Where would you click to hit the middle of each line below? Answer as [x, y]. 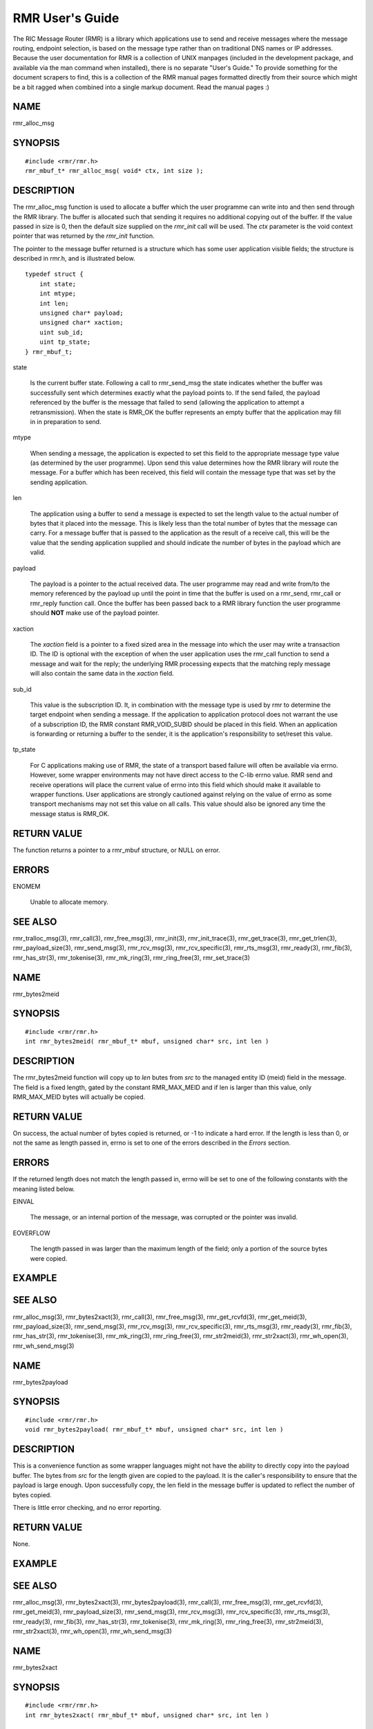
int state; [58, 284]
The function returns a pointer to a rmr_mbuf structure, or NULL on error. [116, 850]
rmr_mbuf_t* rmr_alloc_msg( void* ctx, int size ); [114, 171]
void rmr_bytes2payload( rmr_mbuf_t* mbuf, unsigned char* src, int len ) [154, 1430]
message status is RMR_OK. [70, 813]
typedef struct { [54, 274]
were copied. [49, 1258]
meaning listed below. [44, 1189]
